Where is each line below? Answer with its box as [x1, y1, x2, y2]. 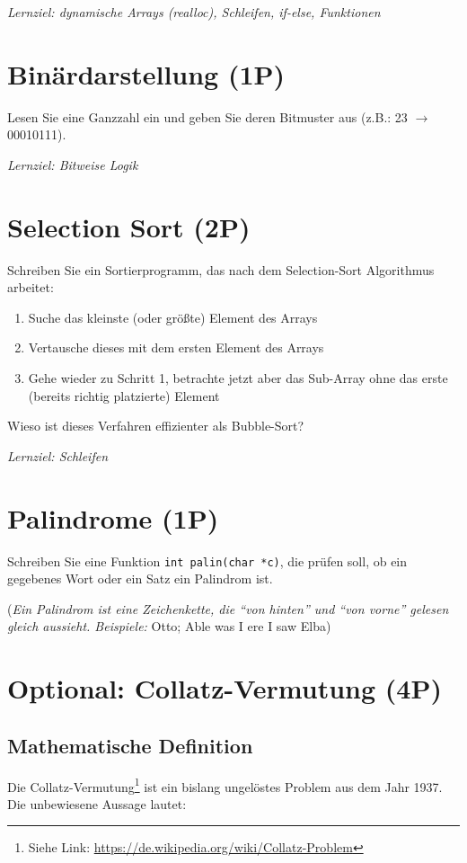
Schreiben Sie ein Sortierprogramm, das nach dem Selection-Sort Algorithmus [7, 260, 435, 279]
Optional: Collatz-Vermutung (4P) [7, 670, 442, 707]
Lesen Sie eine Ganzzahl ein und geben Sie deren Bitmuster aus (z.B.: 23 [7, 107, 408, 126]
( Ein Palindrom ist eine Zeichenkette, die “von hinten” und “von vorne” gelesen [7, 599, 449, 618]
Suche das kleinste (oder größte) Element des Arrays [28, 307, 318, 326]
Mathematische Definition [7, 731, 253, 759]
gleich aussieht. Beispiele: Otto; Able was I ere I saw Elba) [7, 617, 331, 636]
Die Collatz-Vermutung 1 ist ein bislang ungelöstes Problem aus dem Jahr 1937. [7, 774, 443, 796]
